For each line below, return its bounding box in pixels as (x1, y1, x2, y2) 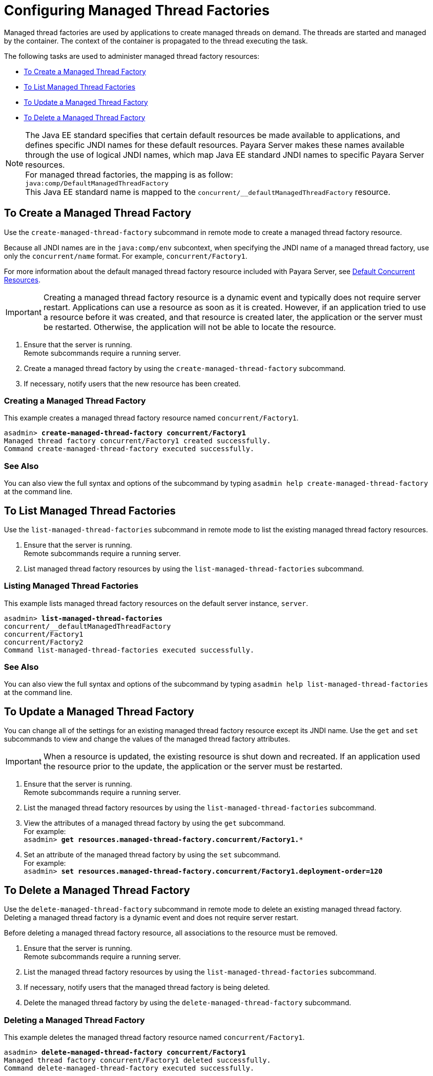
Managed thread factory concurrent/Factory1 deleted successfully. (4, 1056, 271, 1064)
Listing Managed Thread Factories (4, 581, 139, 591)
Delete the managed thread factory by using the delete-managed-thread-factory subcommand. (24, 998, 351, 1007)
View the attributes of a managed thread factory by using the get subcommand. (24, 819, 286, 828)
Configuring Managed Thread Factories (4, 2, 270, 19)
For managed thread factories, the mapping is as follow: (25, 169, 233, 180)
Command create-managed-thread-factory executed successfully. (4, 445, 254, 453)
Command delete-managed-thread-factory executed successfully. (4, 1064, 254, 1072)
